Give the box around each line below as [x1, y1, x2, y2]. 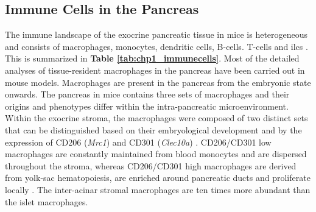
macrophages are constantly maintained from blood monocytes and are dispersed [5, 147, 307, 160]
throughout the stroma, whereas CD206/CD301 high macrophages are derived [5, 159, 297, 172]
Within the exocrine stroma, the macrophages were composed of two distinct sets [5, 111, 308, 124]
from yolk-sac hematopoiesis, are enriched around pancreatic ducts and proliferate [5, 171, 311, 184]
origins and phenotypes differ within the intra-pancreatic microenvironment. [5, 99, 289, 112]
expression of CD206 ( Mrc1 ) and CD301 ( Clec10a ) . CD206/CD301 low [5, 135, 272, 148]
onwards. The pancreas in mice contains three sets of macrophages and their [5, 88, 290, 101]
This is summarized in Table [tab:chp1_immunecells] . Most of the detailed [5, 52, 300, 65]
